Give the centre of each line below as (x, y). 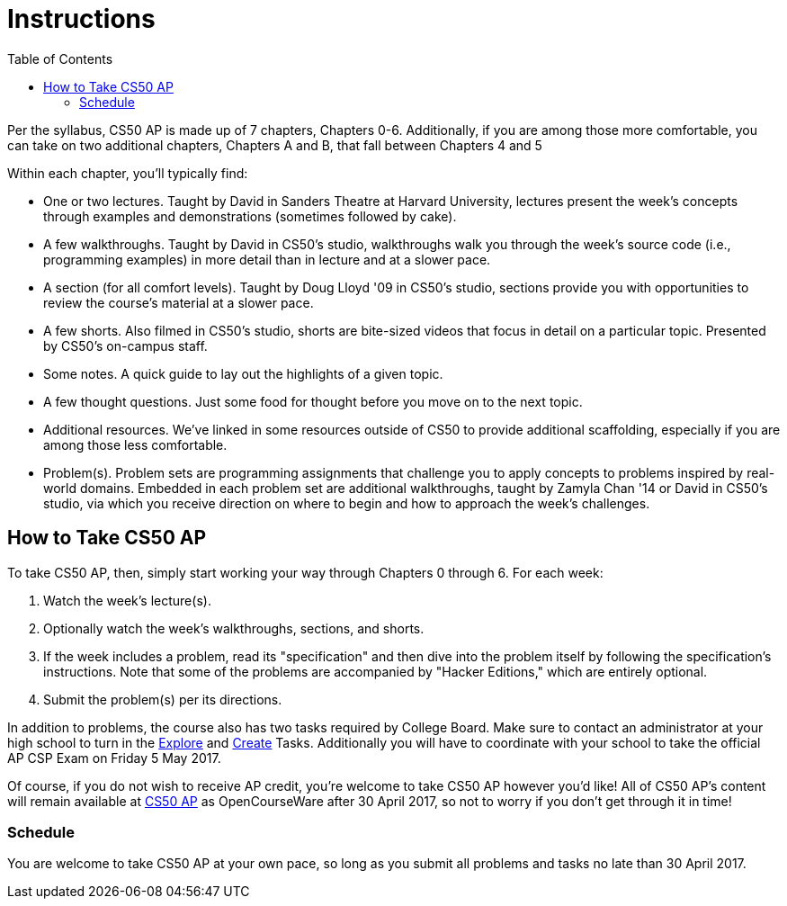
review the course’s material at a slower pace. (179, 302)
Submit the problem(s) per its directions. (163, 699)
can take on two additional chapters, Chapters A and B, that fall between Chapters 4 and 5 (275, 145)
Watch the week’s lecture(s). (127, 600)
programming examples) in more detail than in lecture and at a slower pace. (267, 259)
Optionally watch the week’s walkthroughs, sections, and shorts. (234, 628)
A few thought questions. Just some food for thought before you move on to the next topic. (313, 401)
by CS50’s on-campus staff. (125, 345)
